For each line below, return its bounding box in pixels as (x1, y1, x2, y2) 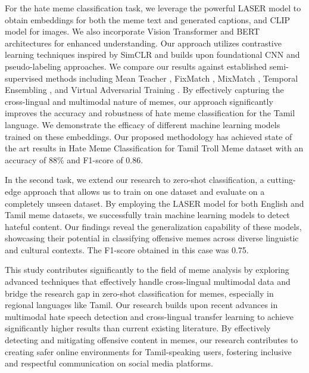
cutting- (267, 173, 296, 186)
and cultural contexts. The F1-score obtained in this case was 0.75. (5, 243, 249, 256)
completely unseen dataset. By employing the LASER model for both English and (5, 197, 304, 209)
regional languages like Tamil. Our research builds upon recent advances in (5, 299, 278, 311)
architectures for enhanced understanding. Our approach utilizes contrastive (5, 36, 282, 49)
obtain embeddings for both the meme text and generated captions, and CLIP (5, 13, 290, 26)
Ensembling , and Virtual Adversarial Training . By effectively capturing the (5, 83, 284, 96)
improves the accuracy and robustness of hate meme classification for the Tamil (5, 107, 295, 119)
